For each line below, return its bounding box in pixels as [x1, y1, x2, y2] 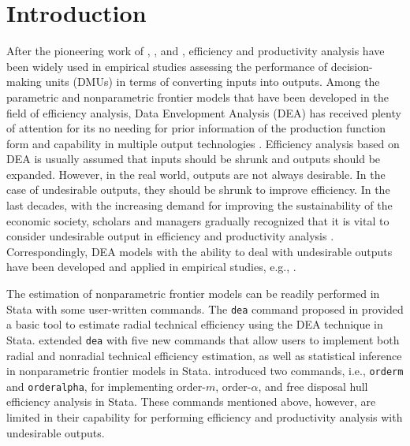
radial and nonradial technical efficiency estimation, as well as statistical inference [6, 347, 402, 363]
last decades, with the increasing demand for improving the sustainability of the [6, 197, 393, 214]
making [6, 73, 42, 90]
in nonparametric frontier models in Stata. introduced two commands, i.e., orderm [6, 362, 404, 379]
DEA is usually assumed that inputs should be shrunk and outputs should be [6, 151, 381, 167]
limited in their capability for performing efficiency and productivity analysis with [6, 409, 403, 426]
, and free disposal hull [258, 377, 368, 394]
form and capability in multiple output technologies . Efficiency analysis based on [6, 135, 400, 151]
